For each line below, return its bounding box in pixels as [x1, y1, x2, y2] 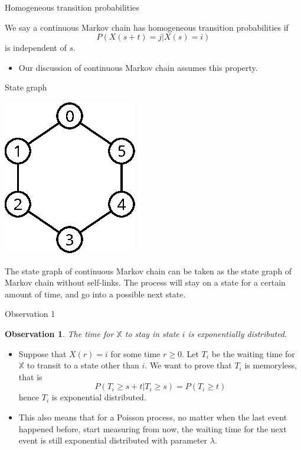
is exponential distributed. [51, 391, 146, 403]
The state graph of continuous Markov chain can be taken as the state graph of [5, 264, 292, 277]
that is [18, 370, 42, 383]
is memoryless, [244, 359, 297, 371]
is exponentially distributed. [188, 327, 287, 339]
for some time [110, 347, 161, 360]
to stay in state [125, 327, 179, 339]
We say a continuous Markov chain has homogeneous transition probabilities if [5, 21, 289, 33]
